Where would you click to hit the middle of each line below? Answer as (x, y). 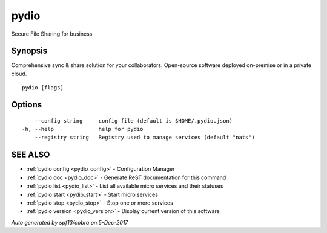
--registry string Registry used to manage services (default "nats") (145, 138)
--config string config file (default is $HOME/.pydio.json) (134, 120)
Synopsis (29, 51)
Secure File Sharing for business (52, 34)
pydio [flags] (43, 88)
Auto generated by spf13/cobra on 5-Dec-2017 (70, 222)
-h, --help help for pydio (83, 129)
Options (27, 105)
